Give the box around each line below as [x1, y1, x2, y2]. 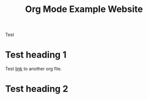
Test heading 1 [5, 49, 66, 60]
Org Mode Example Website [24, 3, 143, 15]
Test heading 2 [5, 83, 68, 94]
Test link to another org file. [5, 66, 62, 72]
